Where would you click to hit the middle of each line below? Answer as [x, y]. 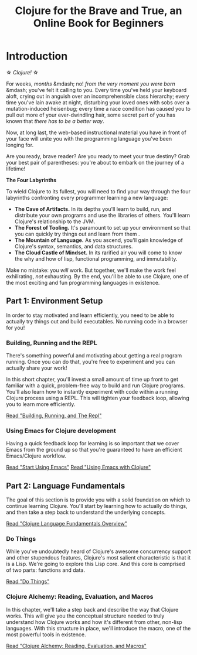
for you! [16, 327]
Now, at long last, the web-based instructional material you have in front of [96, 132]
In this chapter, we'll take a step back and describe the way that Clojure [92, 609]
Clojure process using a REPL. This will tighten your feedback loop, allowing [98, 398]
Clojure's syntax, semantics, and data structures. [74, 246]
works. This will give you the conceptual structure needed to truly [85, 616]
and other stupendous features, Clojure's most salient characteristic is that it [98, 558]
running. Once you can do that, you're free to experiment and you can [91, 362]
